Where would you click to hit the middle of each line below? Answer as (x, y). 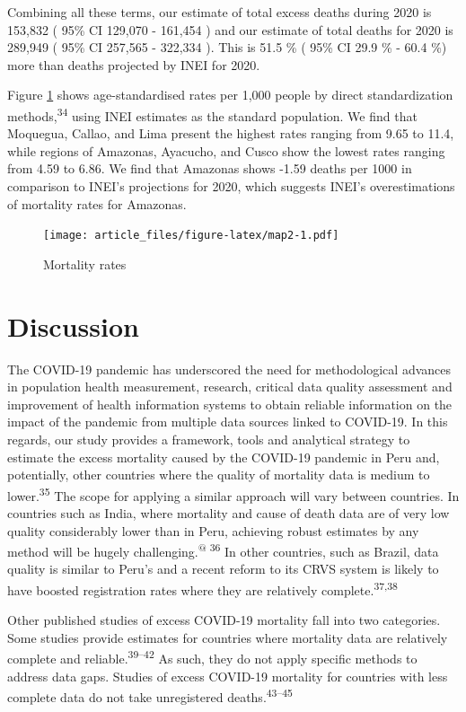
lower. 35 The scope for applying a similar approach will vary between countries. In (233, 494)
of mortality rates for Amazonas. (97, 203)
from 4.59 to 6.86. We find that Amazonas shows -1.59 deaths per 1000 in (210, 168)
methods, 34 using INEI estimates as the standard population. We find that (212, 114)
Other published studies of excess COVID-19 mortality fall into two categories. (224, 620)
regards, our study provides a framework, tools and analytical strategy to (209, 439)
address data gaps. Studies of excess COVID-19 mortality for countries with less (228, 676)
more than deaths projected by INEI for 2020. (134, 64)
